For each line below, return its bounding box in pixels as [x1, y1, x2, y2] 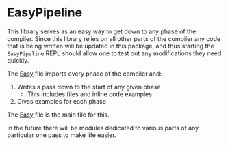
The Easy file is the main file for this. [7, 111, 110, 119]
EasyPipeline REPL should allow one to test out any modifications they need [7, 49, 222, 57]
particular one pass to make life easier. [7, 131, 116, 139]
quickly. [7, 56, 29, 64]
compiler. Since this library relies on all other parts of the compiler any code [7, 34, 221, 42]
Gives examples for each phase [16, 97, 106, 105]
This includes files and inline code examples [27, 90, 153, 98]
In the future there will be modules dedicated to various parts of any [7, 123, 199, 132]
